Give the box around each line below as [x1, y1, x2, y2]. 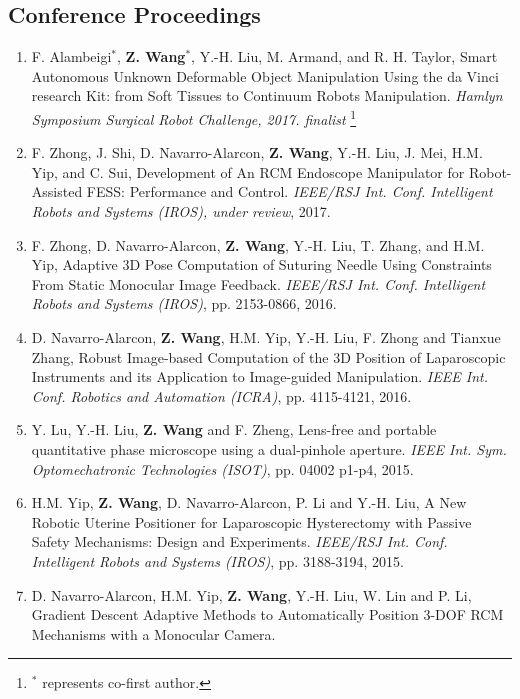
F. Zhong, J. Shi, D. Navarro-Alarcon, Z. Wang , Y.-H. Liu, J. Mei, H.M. [31, 142, 483, 163]
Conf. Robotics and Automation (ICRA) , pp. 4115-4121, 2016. [31, 385, 412, 406]
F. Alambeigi [31, 46, 112, 67]
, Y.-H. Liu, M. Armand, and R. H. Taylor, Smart [191, 46, 498, 67]
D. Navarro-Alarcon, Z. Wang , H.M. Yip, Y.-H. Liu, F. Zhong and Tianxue [31, 326, 501, 347]
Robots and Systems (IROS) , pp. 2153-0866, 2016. [31, 293, 337, 314]
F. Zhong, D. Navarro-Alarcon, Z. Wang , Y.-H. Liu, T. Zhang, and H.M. [31, 234, 485, 255]
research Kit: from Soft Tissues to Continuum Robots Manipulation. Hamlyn [31, 85, 503, 106]
